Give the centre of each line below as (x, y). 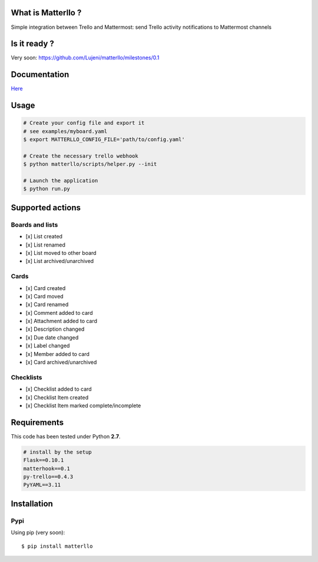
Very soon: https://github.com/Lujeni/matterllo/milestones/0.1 (85, 58)
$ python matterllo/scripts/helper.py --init (90, 164)
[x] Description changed (55, 329)
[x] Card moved (45, 296)
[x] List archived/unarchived (60, 261)
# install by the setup (58, 452)
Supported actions (46, 207)
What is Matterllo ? (46, 13)
